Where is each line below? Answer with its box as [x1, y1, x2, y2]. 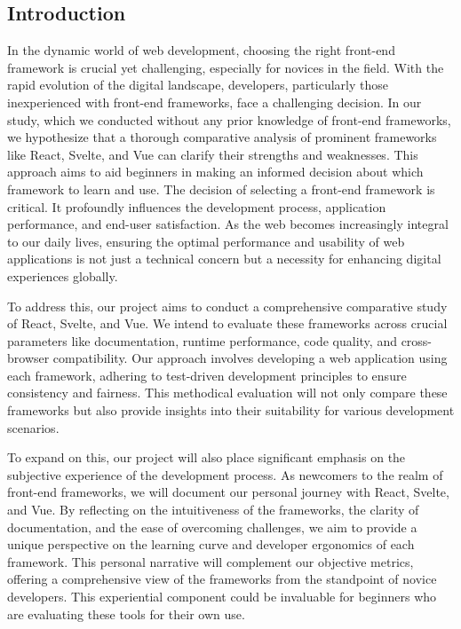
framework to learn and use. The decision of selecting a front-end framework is [7, 179, 435, 198]
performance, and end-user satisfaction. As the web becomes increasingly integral [7, 215, 449, 233]
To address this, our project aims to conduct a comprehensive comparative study [7, 296, 448, 315]
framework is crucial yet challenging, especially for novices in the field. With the [7, 58, 444, 76]
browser [7, 349, 50, 367]
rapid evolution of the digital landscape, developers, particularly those [7, 75, 389, 94]
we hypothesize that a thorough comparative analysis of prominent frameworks [7, 128, 437, 146]
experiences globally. [7, 266, 118, 285]
